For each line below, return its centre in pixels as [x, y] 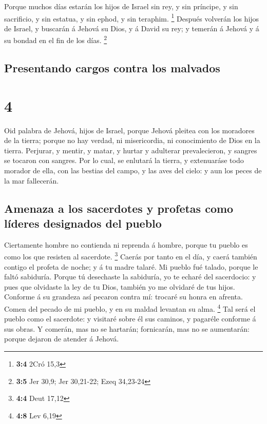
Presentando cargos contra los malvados [112, 68]
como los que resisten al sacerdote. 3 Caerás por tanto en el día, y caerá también [131, 256]
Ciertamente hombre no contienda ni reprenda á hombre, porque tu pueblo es [126, 244]
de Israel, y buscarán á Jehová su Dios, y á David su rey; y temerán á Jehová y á [132, 28]
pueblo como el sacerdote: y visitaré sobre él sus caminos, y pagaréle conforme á [130, 319]
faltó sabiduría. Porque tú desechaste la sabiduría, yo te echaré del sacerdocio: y [130, 277]
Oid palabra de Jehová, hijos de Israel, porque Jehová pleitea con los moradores [129, 130]
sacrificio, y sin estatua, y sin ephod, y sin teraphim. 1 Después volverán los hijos [132, 17]
